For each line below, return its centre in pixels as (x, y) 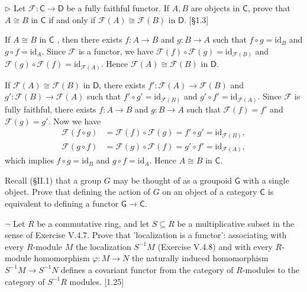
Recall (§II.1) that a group (53, 180)
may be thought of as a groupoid (173, 180)
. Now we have (75, 121)
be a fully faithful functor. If (118, 8)
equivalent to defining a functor (62, 203)
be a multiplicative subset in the (236, 223)
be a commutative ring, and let (93, 223)
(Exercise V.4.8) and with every (215, 246)
